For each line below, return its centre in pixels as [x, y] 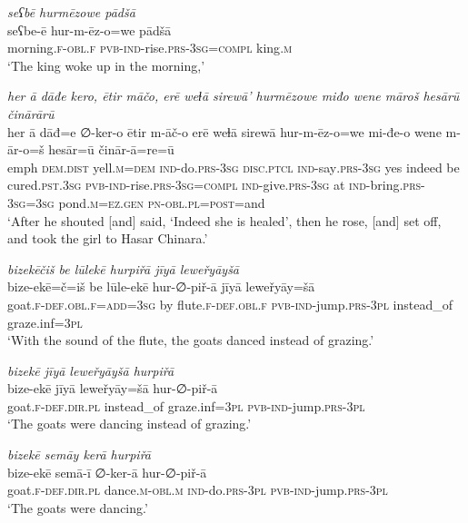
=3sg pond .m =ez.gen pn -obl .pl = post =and [145, 202]
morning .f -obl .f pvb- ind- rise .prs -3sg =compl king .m [150, 48]
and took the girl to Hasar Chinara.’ [108, 238]
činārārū [31, 113]
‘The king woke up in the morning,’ [106, 65]
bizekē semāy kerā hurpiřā [80, 454]
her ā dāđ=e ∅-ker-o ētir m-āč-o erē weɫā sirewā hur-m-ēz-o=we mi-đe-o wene [224, 131]
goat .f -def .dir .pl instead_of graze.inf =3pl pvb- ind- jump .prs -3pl [186, 405]
